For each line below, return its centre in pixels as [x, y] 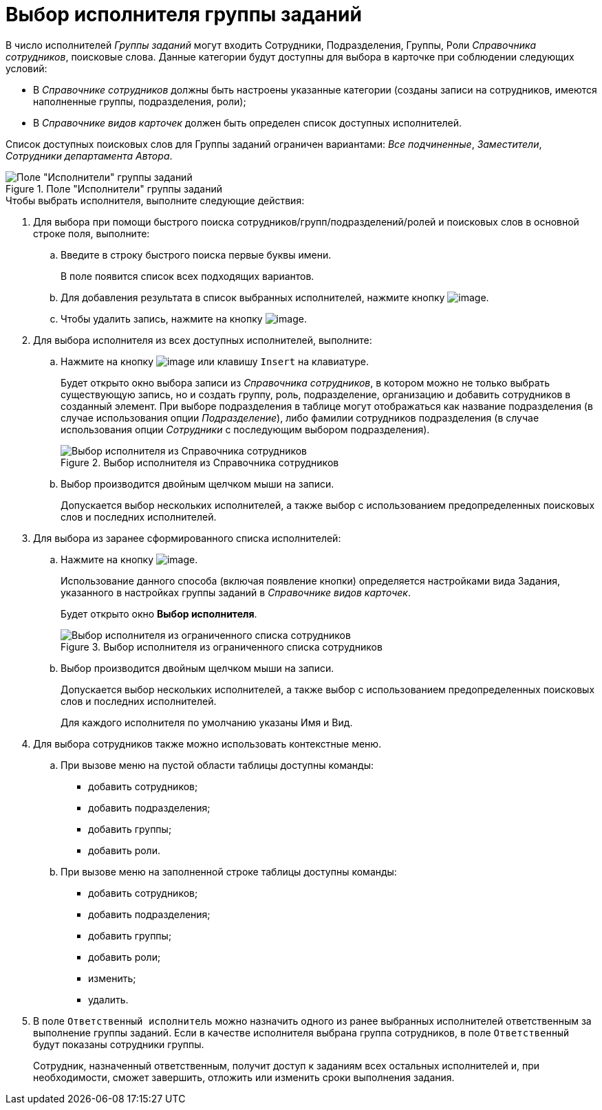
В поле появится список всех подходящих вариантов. [187, 276]
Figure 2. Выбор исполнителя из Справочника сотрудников [200, 462]
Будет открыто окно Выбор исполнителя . [159, 613]
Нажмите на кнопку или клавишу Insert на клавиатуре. [215, 361]
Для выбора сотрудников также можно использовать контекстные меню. [207, 743]
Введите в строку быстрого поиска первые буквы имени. [196, 254]
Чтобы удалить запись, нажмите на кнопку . [184, 318]
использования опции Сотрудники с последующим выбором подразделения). [245, 429]
